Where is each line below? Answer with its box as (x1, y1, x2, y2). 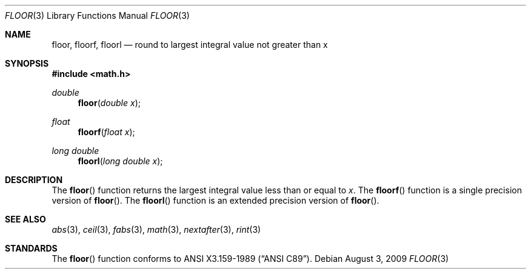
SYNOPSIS (5, 58, 49, 68)
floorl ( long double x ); (78, 156, 163, 166)
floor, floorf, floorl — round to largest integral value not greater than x (52, 39, 328, 50)
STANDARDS (5, 243, 58, 253)
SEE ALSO (5, 214, 46, 224)
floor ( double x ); (78, 98, 141, 108)
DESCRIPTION (5, 175, 63, 185)
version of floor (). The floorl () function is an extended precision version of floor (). (52, 195, 379, 206)
